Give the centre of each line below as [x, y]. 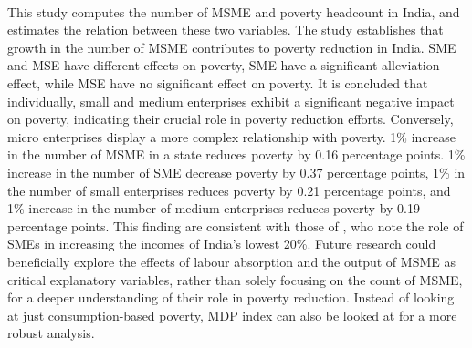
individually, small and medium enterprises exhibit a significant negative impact [231, 101]
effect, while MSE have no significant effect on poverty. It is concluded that [218, 82]
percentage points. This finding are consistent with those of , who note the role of [236, 225]
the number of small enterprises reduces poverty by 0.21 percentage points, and [229, 190]
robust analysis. [51, 333]
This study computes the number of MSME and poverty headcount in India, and [234, 11]
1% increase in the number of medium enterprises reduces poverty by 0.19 [214, 208]
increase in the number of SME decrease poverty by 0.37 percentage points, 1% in [236, 172]
